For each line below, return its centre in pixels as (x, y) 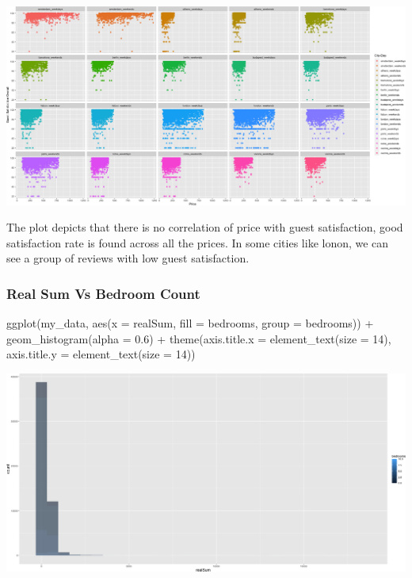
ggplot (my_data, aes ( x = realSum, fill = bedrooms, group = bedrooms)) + (190, 323)
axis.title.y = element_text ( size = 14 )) (101, 354)
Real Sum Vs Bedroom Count (103, 293)
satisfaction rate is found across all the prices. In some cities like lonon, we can (198, 242)
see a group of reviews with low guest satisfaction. (128, 258)
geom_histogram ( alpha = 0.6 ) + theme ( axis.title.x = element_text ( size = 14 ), (199, 338)
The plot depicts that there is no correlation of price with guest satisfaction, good (205, 227)
